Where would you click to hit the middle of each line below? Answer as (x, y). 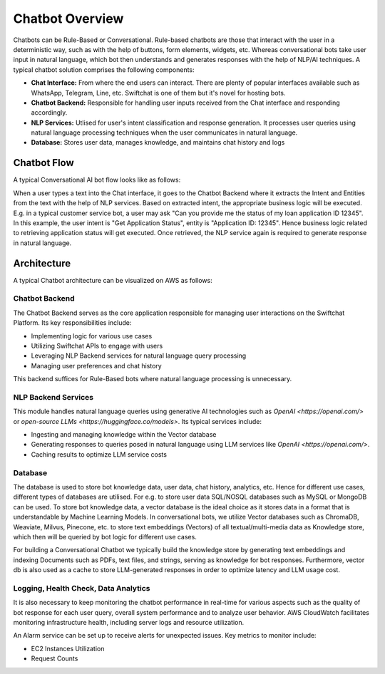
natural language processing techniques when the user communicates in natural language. (164, 133)
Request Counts (55, 658)
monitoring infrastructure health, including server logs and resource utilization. (129, 622)
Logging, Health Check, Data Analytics (82, 588)
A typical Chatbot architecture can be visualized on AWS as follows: (113, 280)
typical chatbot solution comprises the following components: (104, 69)
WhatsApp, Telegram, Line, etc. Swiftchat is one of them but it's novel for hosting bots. (158, 93)
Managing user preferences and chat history (96, 365)
